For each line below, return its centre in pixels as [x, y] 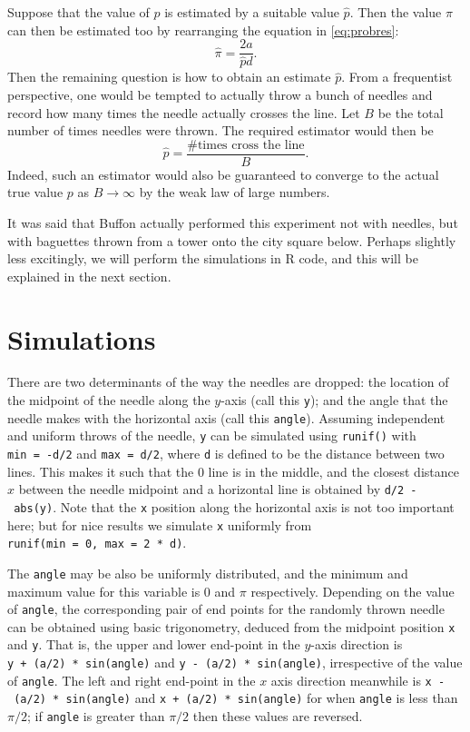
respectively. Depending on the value [352, 591]
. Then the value [396, 12]
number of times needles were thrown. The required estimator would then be [220, 130]
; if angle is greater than [96, 716]
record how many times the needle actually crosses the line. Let [184, 112]
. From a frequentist [397, 77]
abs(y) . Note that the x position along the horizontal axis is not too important [234, 506]
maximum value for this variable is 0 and [122, 591]
